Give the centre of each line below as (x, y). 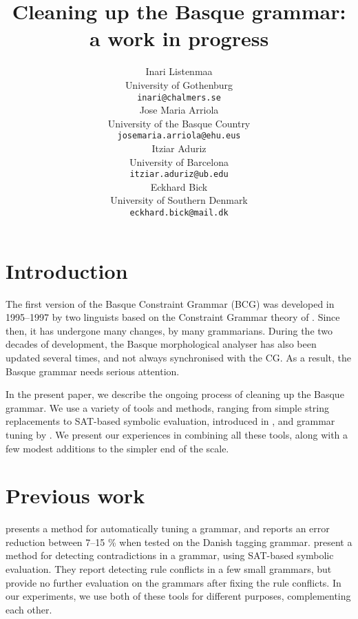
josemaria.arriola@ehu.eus (179, 136)
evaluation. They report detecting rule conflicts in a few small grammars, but (169, 569)
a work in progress (179, 38)
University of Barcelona (179, 161)
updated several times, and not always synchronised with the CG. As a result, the (179, 357)
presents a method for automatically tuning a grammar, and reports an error (168, 528)
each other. (29, 609)
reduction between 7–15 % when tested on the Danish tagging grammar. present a (179, 542)
